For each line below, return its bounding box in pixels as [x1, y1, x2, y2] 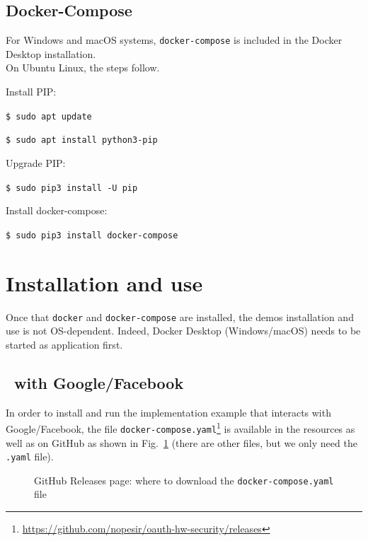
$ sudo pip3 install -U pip [6, 182, 138, 193]
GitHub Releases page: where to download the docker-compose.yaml [34, 472, 334, 487]
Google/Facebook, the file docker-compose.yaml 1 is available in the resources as [6, 419, 355, 436]
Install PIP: [6, 84, 57, 99]
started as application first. [6, 337, 123, 351]
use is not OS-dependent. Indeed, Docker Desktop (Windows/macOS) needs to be [6, 323, 361, 338]
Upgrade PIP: [6, 155, 66, 170]
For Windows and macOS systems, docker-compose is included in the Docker [6, 33, 343, 47]
